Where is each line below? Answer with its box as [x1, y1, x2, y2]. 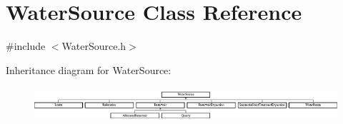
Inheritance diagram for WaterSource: [6, 62, 171, 77]
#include [6, 38, 46, 53]
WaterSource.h [61, 38, 126, 53]
